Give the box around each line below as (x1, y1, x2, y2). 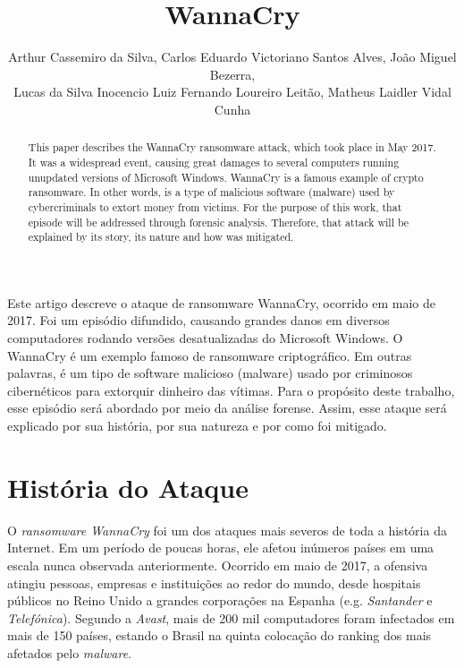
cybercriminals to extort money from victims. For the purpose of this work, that (28, 199, 402, 214)
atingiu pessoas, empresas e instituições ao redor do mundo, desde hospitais (7, 573, 421, 592)
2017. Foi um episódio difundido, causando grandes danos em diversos (7, 311, 390, 330)
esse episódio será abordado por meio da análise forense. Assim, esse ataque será (7, 398, 447, 417)
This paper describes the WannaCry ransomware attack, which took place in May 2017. (28, 140, 436, 155)
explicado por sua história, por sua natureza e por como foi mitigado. (7, 416, 387, 435)
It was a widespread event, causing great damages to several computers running (28, 154, 400, 169)
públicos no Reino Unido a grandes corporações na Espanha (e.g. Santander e (7, 591, 433, 610)
